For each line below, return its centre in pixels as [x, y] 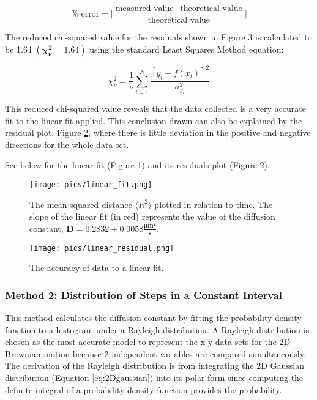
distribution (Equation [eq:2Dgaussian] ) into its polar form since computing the [154, 377]
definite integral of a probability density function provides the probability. [144, 389]
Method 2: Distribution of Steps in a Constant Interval [144, 294]
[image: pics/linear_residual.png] [102, 248]
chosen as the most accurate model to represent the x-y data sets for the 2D [148, 342]
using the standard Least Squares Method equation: [187, 49]
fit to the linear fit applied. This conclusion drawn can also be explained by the [154, 120]
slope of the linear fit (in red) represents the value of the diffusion [152, 216]
